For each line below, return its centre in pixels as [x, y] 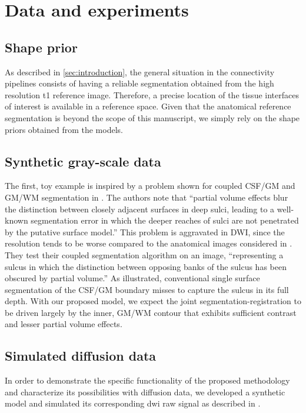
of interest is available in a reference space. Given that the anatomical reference [148, 106]
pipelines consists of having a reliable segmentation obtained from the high [139, 83]
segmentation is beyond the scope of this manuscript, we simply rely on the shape [152, 117]
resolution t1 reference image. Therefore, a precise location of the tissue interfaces [152, 94]
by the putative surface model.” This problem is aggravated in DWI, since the [145, 232]
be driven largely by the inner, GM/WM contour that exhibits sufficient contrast [151, 312]
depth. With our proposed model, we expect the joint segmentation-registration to [153, 301]
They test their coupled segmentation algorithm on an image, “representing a [144, 254]
